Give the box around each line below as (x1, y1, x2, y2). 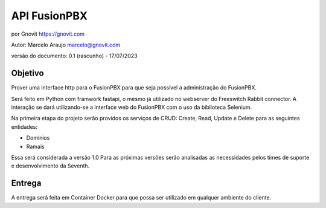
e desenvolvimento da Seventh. (11, 162, 90, 169)
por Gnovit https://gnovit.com (11, 30, 85, 37)
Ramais (26, 143, 45, 150)
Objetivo (11, 68, 45, 79)
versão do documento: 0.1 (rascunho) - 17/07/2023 (11, 52, 138, 60)
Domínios (26, 134, 50, 141)
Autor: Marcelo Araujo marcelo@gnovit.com (11, 41, 121, 48)
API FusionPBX (11, 9, 88, 22)
